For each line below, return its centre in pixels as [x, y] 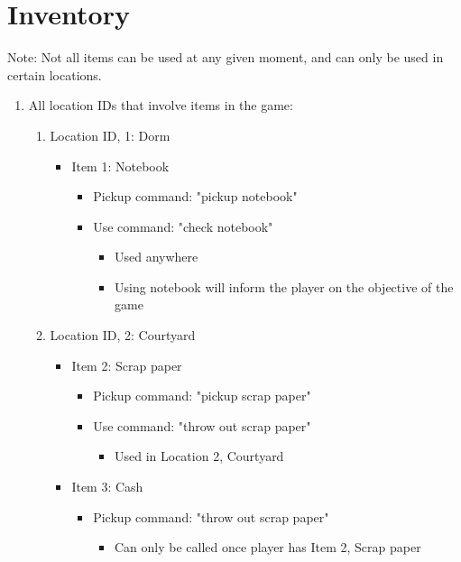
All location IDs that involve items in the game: [161, 105]
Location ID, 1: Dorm [110, 135]
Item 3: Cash [107, 487]
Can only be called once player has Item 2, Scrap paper [267, 547]
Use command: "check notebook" [183, 226]
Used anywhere [156, 257]
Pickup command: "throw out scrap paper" [211, 516]
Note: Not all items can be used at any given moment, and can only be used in [226, 57]
